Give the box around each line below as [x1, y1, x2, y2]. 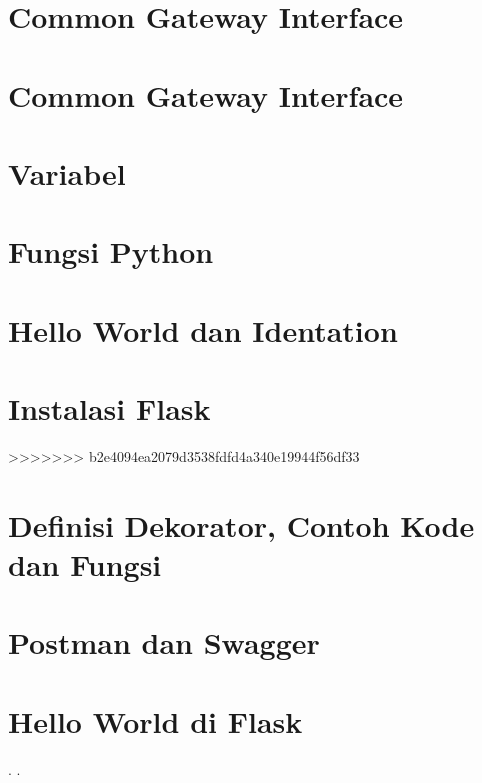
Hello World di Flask [8, 700, 303, 741]
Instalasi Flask [8, 388, 211, 429]
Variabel [8, 152, 126, 193]
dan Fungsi [8, 543, 162, 584]
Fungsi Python [8, 231, 214, 272]
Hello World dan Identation [8, 309, 398, 350]
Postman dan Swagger [8, 622, 320, 663]
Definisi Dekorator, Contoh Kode [8, 504, 475, 545]
